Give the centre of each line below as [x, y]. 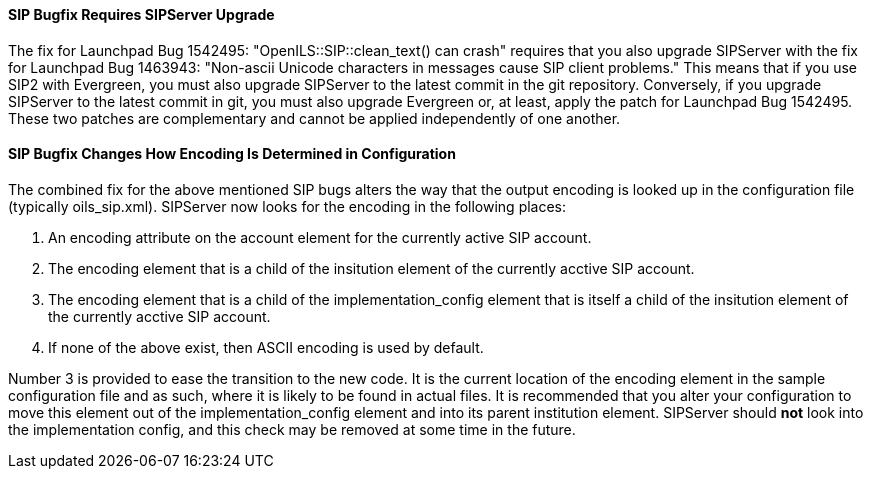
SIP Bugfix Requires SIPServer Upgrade [141, 14]
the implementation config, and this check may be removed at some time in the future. [292, 429]
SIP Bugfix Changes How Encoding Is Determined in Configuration [232, 154]
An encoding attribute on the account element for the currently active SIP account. [320, 237]
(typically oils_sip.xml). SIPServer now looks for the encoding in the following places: [287, 206]
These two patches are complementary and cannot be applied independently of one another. [314, 118]
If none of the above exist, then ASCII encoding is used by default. [266, 347]
